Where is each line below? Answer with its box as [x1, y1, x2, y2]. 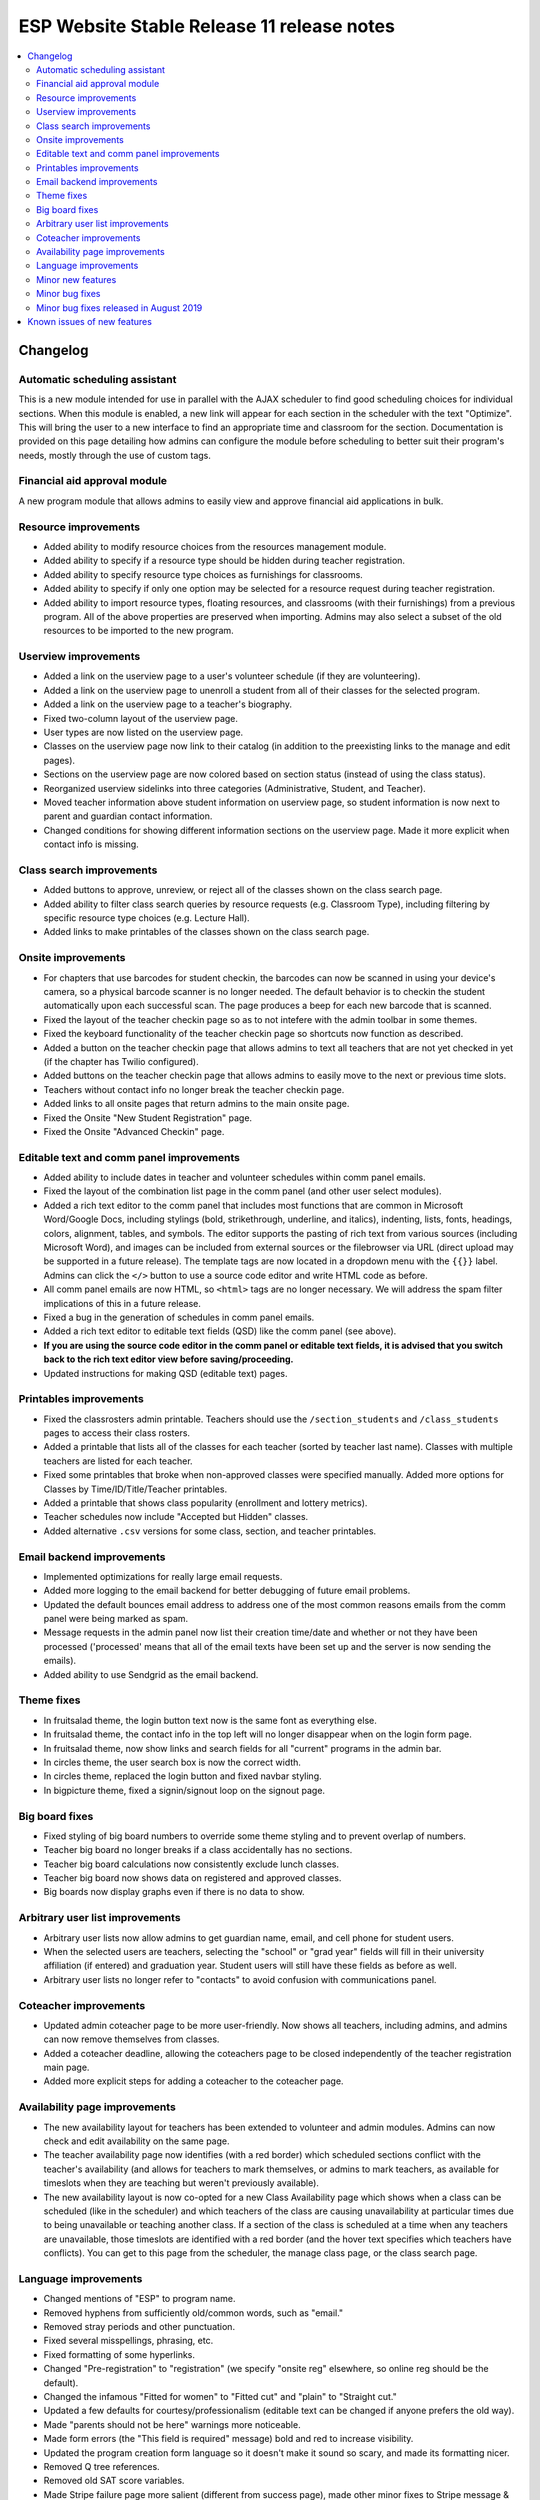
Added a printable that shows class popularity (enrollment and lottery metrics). [43, 1496, 368, 1509]
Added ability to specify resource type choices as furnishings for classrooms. [43, 568, 364, 580]
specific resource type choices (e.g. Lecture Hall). [43, 912, 250, 924]
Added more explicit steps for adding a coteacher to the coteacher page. [43, 2075, 344, 2087]
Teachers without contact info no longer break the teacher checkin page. [43, 1083, 345, 1095]
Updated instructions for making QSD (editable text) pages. [43, 1367, 288, 1379]
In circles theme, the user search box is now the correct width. [43, 1756, 302, 1768]
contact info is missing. [43, 838, 139, 850]
